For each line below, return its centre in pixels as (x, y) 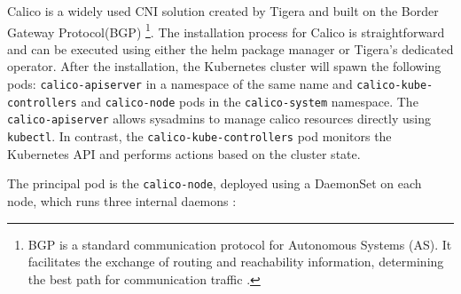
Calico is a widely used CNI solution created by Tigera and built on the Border (223, 11)
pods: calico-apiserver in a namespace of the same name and (180, 84)
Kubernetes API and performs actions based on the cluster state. (184, 153)
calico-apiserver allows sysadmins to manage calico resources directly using (219, 119)
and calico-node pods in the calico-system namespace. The (250, 101)
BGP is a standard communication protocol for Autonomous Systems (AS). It (240, 244)
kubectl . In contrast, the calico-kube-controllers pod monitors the (199, 136)
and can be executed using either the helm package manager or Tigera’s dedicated (230, 48)
